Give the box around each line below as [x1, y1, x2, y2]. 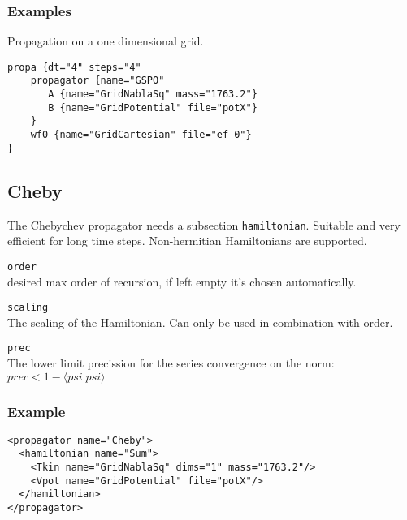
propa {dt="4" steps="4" [7, 61, 141, 73]
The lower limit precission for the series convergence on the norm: [7, 355, 335, 372]
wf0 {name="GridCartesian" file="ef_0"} [30, 129, 252, 141]
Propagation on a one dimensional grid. [7, 32, 204, 49]
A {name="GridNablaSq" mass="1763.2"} [48, 88, 258, 101]
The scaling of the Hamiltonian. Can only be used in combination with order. [7, 313, 393, 330]
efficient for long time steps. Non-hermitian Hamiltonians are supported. [7, 232, 367, 249]
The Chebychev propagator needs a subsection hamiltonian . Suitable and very [7, 216, 401, 233]
